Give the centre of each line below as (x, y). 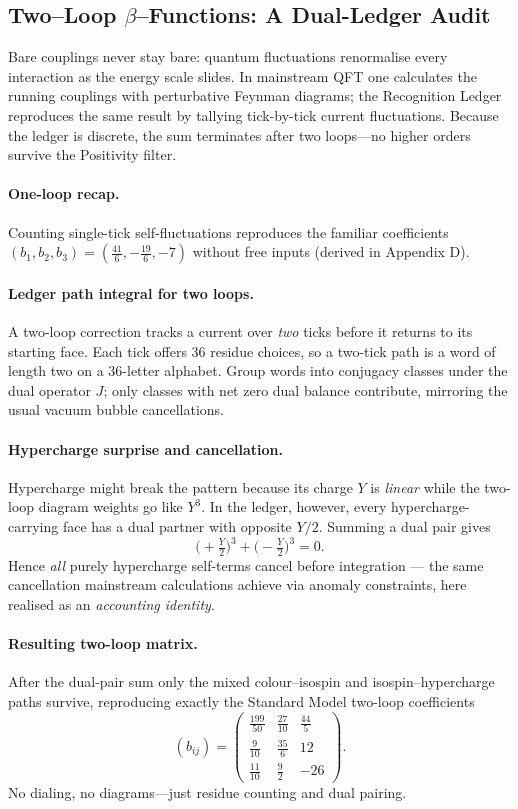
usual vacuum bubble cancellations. (116, 409)
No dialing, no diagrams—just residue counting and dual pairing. (207, 792)
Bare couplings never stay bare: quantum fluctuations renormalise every (228, 56)
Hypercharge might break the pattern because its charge (180, 486)
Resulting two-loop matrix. (103, 643)
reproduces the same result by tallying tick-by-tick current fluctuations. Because (253, 114)
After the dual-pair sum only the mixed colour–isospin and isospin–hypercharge (251, 681)
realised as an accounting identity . (111, 604)
